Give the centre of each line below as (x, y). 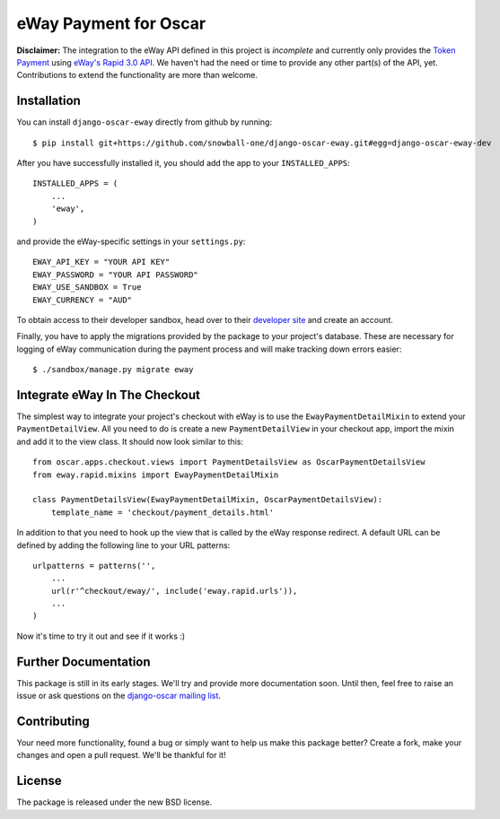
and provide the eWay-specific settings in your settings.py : (131, 241)
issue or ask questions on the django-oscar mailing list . (119, 696)
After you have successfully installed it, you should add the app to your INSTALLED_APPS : (183, 163)
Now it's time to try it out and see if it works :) (101, 636)
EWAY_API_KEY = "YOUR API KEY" (101, 262)
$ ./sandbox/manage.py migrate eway (113, 370)
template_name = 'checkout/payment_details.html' (162, 512)
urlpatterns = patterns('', (94, 566)
